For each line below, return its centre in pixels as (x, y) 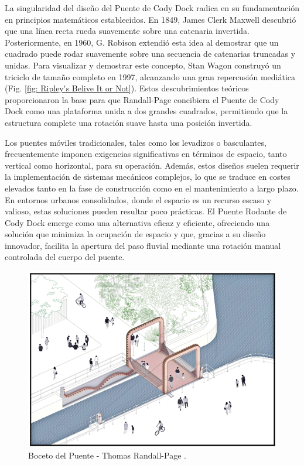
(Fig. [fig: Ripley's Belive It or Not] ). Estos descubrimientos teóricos (127, 88)
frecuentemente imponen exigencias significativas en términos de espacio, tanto (146, 154)
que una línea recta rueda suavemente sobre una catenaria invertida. (127, 31)
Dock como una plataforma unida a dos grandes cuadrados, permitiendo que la (146, 111)
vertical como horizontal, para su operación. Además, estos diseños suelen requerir (152, 165)
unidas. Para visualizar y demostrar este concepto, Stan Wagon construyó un (143, 65)
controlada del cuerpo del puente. (65, 257)
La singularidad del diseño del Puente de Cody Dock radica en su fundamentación (152, 8)
